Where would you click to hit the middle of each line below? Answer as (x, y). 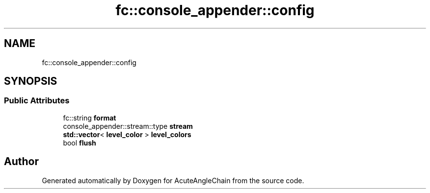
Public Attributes (37, 101)
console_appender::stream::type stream (128, 126)
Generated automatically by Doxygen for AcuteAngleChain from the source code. (173, 180)
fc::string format (90, 118)
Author (21, 162)
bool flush (80, 143)
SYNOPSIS (31, 81)
